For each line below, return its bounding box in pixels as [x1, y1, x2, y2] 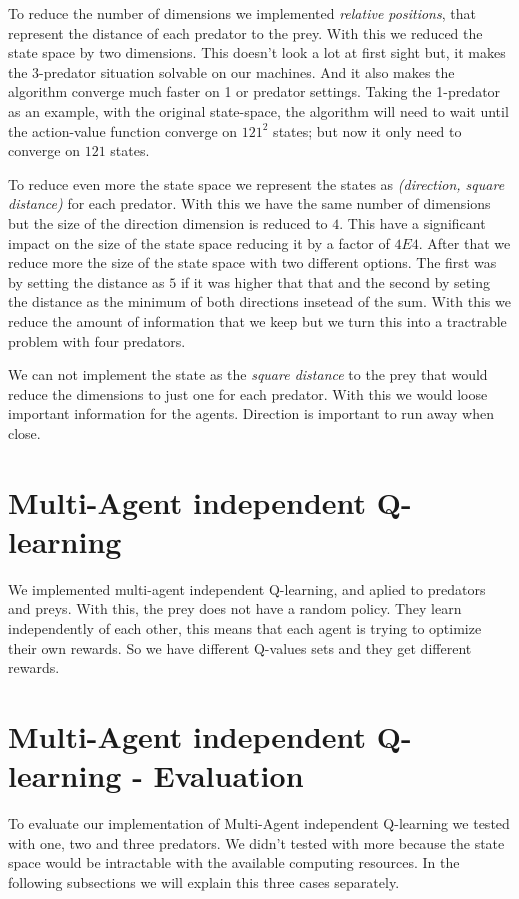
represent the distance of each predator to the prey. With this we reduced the [8, 22, 483, 43]
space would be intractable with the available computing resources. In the [8, 852, 460, 873]
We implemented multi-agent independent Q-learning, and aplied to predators [8, 578, 486, 599]
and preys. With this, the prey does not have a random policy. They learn [8, 598, 462, 619]
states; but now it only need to [273, 120, 462, 141]
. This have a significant [339, 212, 486, 233]
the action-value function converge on [8, 120, 238, 141]
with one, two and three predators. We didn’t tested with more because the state [8, 832, 505, 853]
